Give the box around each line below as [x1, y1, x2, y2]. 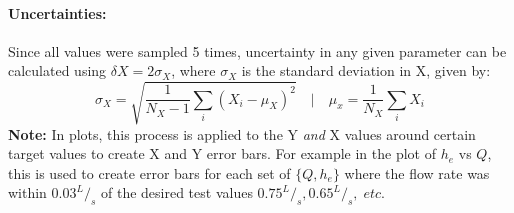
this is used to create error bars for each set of [8, 162, 291, 183]
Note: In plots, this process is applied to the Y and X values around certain [8, 123, 476, 144]
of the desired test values [100, 182, 253, 203]
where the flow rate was [344, 162, 490, 183]
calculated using [8, 60, 107, 81]
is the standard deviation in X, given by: [241, 60, 491, 81]
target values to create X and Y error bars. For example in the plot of [8, 143, 436, 164]
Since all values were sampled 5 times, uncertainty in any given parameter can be [8, 40, 507, 61]
